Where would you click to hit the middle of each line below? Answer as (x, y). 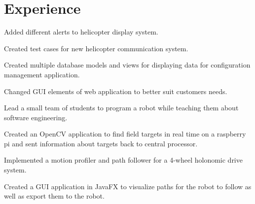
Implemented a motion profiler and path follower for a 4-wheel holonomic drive (123, 160)
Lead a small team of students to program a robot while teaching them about (121, 108)
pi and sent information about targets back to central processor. (101, 143)
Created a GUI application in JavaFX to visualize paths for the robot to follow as (128, 186)
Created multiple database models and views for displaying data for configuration (127, 65)
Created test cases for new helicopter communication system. (96, 48)
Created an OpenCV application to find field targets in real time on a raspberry (125, 134)
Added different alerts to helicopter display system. (81, 32)
